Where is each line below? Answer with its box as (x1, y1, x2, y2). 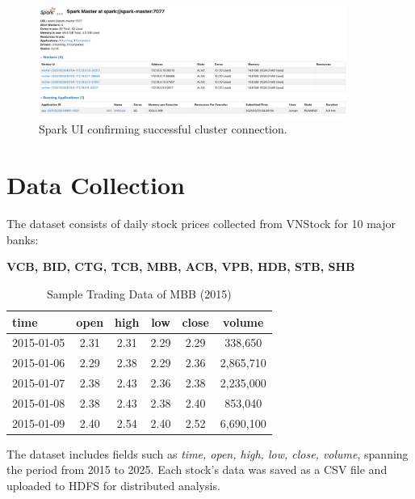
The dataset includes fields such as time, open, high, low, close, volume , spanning (6, 445, 409, 462)
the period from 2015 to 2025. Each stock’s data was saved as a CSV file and (6, 461, 388, 478)
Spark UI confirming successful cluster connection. (39, 121, 287, 137)
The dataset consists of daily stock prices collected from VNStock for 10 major (6, 215, 396, 232)
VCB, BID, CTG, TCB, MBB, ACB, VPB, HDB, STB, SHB (6, 258, 355, 275)
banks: (6, 230, 39, 247)
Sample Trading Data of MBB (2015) (47, 285, 232, 302)
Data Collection (6, 168, 185, 201)
